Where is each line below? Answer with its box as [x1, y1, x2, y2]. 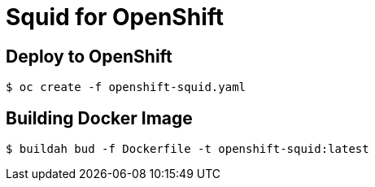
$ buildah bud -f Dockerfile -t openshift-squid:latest [6, 142, 369, 156]
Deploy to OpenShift [6, 46, 172, 67]
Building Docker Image [6, 107, 193, 128]
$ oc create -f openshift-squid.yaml [6, 80, 246, 94]
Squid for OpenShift [6, 3, 225, 31]
